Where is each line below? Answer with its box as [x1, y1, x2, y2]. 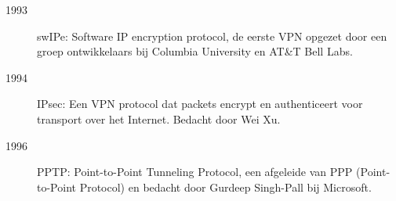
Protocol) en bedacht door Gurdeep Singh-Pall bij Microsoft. [79, 178, 372, 195]
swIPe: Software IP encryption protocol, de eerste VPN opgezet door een [37, 27, 387, 44]
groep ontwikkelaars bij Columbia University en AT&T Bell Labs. [37, 43, 353, 59]
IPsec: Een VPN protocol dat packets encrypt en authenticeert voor [37, 95, 363, 112]
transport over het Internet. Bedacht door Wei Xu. [37, 110, 281, 127]
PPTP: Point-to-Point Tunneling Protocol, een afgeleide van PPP [37, 163, 353, 180]
